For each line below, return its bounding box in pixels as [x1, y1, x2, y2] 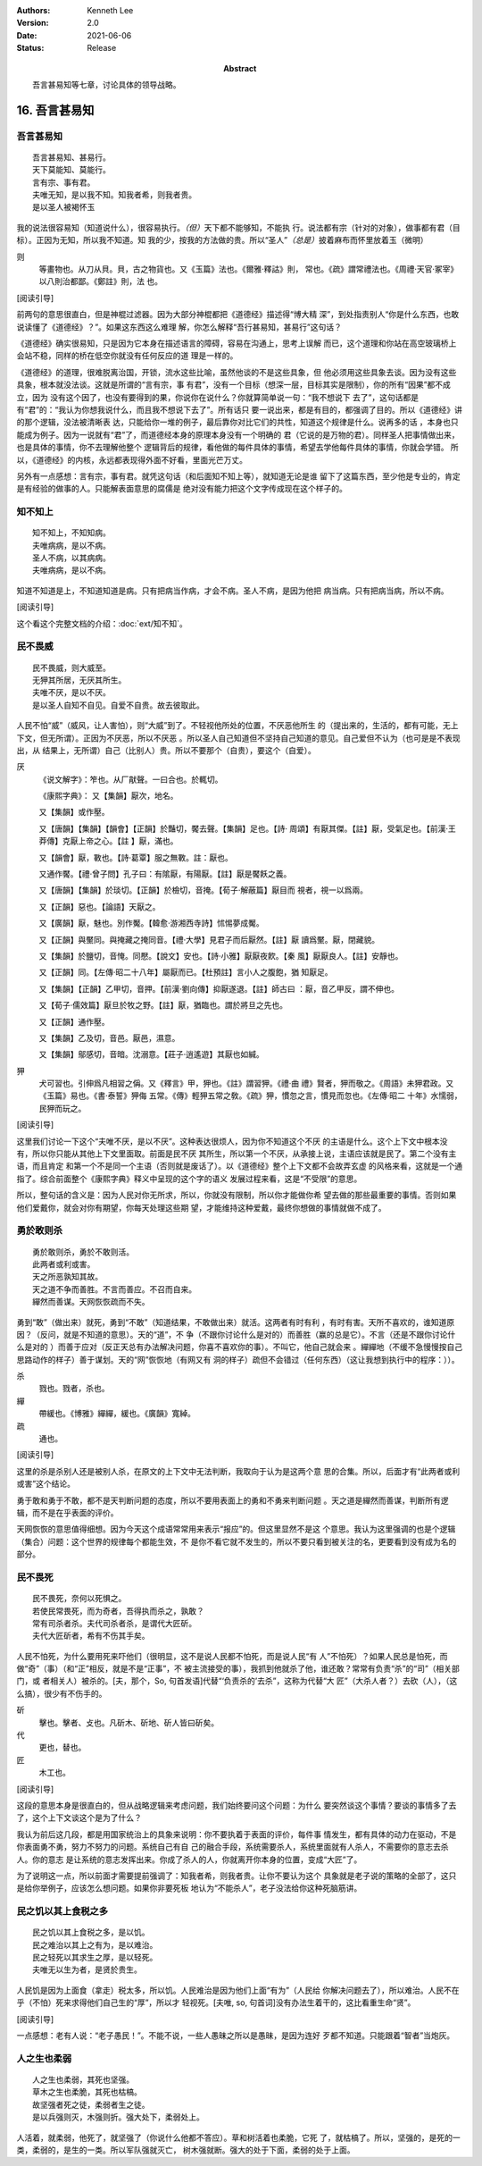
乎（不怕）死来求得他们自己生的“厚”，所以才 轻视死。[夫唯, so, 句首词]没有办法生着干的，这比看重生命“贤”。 [16, 1997, 416, 2008]
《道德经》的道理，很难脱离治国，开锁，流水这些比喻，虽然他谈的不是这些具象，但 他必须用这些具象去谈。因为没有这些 [16, 366, 457, 377]
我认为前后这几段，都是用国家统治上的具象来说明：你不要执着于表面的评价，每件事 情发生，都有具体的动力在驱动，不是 [16, 1828, 457, 1840]
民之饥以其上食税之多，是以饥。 [32, 1927, 150, 1938]
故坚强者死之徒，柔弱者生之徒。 [32, 2100, 150, 2110]
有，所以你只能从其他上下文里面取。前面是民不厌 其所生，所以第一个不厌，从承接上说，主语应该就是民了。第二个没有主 [16, 1148, 457, 1159]
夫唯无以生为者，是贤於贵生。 [32, 1965, 142, 1975]
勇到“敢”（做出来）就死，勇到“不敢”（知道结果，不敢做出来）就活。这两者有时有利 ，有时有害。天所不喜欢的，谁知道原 [16, 1316, 455, 1327]
